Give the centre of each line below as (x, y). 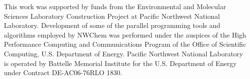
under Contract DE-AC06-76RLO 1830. (63, 72)
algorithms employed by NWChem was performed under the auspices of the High (125, 34)
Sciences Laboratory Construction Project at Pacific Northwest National (112, 16)
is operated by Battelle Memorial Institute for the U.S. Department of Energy (120, 63)
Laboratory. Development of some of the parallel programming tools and (112, 25)
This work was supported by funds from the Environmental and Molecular (115, 6)
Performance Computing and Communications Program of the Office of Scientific (125, 44)
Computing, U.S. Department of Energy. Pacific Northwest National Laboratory (124, 53)
